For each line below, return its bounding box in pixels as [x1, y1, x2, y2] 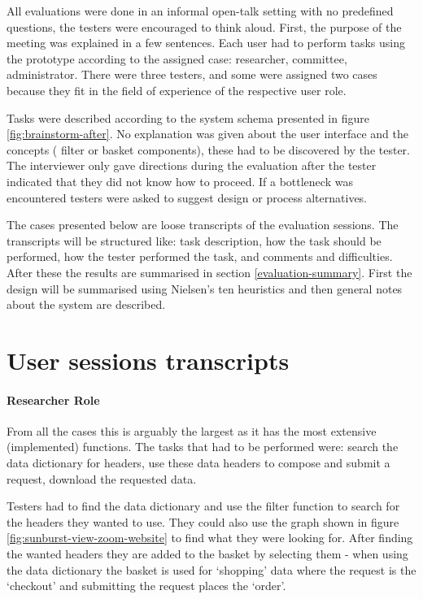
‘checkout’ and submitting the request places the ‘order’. [7, 577, 286, 594]
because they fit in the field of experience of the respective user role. [7, 81, 347, 98]
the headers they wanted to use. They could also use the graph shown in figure [7, 513, 399, 530]
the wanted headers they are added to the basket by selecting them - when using [7, 545, 408, 562]
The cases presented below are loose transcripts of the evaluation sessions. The [7, 216, 399, 233]
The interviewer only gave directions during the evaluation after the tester [7, 157, 377, 174]
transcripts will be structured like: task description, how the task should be [7, 232, 382, 249]
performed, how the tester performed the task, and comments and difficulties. [7, 248, 393, 265]
